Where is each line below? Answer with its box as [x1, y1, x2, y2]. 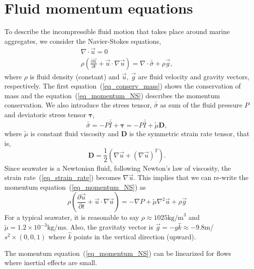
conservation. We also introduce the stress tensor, [4, 100, 152, 110]
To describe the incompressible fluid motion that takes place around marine [4, 26, 230, 36]
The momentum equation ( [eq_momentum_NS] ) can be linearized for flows [4, 248, 232, 258]
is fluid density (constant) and [30, 71, 120, 81]
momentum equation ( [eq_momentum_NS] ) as [4, 181, 146, 192]
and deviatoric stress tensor [4, 109, 87, 119]
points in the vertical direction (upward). [73, 232, 196, 242]
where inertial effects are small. [4, 257, 97, 268]
